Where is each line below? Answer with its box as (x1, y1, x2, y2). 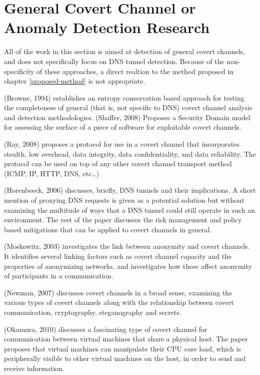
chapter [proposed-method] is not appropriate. (4, 76, 145, 86)
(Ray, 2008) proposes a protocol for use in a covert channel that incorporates (4, 139, 239, 149)
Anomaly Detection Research (4, 17, 210, 38)
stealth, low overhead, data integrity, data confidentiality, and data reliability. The (4, 148, 256, 159)
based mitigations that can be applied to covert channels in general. (4, 224, 212, 234)
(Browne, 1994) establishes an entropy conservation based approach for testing (4, 92, 244, 103)
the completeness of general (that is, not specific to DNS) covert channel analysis (4, 102, 252, 113)
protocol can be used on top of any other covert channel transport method (4, 158, 232, 169)
